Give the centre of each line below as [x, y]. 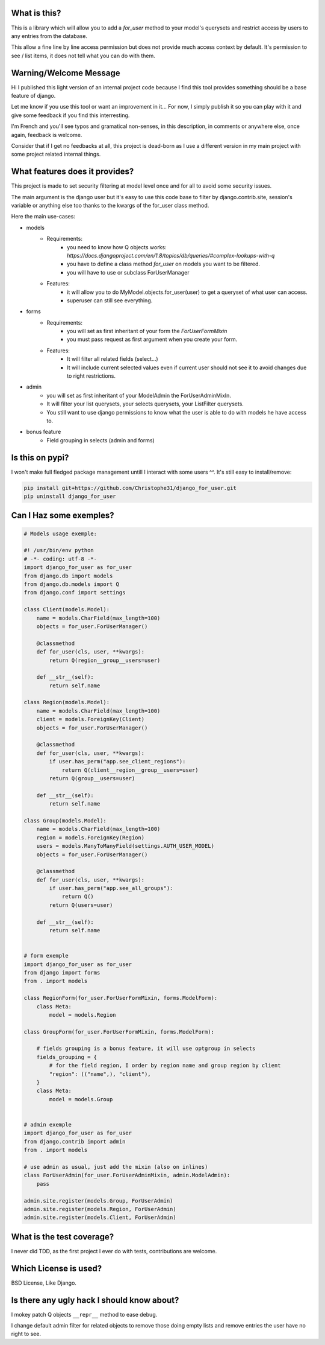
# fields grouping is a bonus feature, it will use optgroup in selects [146, 1049]
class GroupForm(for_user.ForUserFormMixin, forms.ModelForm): [119, 1032]
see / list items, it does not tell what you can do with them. [83, 56]
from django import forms [62, 972]
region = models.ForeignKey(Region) [90, 838]
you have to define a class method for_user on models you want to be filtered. [164, 264]
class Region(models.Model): [67, 702]
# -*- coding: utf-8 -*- [60, 559]
